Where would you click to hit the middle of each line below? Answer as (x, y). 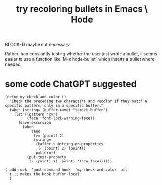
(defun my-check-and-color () (36, 97)
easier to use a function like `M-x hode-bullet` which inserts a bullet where (80, 59)
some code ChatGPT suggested (71, 84)
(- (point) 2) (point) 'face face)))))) (71, 162)
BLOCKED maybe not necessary (37, 45)
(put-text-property (47, 157)
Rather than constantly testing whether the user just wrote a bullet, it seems (81, 54)
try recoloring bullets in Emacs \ (82, 9)
